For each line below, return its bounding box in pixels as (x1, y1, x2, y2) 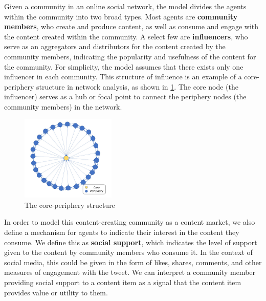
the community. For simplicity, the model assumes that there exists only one (4, 61, 243, 72)
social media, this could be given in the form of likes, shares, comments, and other (4, 256, 262, 267)
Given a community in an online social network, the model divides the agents (4, 1, 247, 11)
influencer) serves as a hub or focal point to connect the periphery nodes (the (4, 91, 247, 102)
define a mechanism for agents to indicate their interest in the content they (4, 227, 239, 237)
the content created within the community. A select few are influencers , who (4, 31, 248, 41)
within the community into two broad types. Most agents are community (4, 11, 238, 21)
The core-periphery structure (25, 199, 115, 210)
